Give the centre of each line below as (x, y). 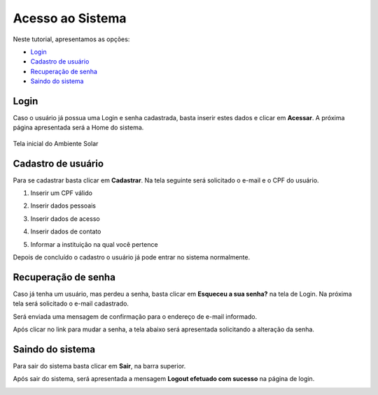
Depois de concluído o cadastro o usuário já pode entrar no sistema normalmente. (132, 257)
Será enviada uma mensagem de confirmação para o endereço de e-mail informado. (135, 316)
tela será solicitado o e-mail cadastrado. (71, 303)
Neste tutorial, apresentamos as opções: (71, 39)
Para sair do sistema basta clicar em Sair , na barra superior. (99, 366)
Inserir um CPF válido (61, 193)
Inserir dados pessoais (63, 206)
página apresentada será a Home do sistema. (78, 128)
